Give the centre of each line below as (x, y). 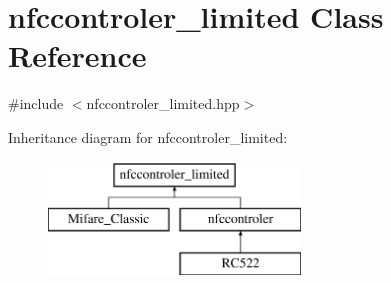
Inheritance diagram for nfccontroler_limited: (148, 136)
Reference (77, 55)
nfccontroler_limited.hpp (163, 103)
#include (36, 103)
